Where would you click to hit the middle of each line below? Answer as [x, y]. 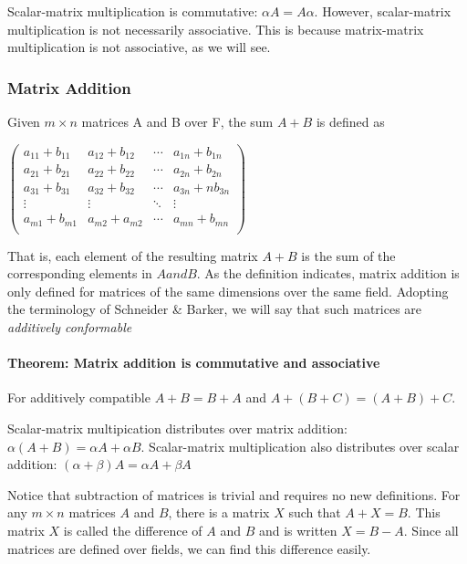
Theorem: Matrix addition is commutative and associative [194, 363]
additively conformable [70, 327]
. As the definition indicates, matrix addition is [328, 273]
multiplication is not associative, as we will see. [139, 47]
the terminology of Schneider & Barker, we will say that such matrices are [215, 309]
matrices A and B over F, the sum [177, 121]
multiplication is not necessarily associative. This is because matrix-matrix [216, 29]
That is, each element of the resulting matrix [133, 255]
